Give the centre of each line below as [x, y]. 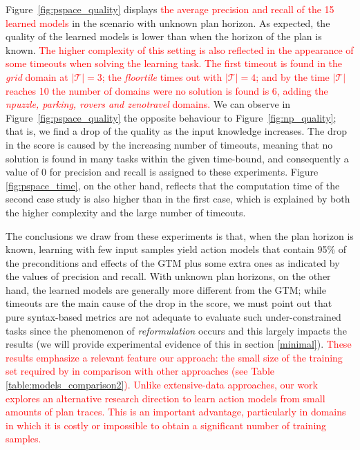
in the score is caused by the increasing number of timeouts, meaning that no [169, 144]
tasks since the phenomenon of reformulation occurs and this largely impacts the [176, 330]
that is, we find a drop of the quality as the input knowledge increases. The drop [176, 131]
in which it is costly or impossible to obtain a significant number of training [166, 425]
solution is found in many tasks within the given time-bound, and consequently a [177, 158]
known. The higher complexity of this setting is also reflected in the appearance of [180, 49]
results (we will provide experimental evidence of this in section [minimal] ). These [179, 344]
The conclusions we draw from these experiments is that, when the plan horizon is [180, 235]
